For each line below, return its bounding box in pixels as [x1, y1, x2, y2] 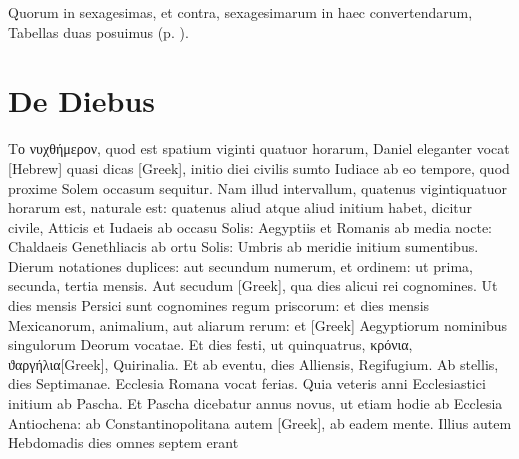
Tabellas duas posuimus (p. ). [8, 21, 189, 42]
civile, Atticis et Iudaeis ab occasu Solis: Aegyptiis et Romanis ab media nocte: [8, 216, 492, 237]
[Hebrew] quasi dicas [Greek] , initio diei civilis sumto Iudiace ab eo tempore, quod [8, 157, 510, 178]
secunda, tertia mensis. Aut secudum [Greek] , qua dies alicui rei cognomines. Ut [8, 275, 498, 296]
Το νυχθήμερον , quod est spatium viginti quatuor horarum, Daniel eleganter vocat [8, 138, 510, 159]
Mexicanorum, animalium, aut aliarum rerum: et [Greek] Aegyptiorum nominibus [8, 314, 508, 335]
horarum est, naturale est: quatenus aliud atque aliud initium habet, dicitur [8, 197, 473, 218]
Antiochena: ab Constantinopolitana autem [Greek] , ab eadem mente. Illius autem [8, 412, 512, 433]
